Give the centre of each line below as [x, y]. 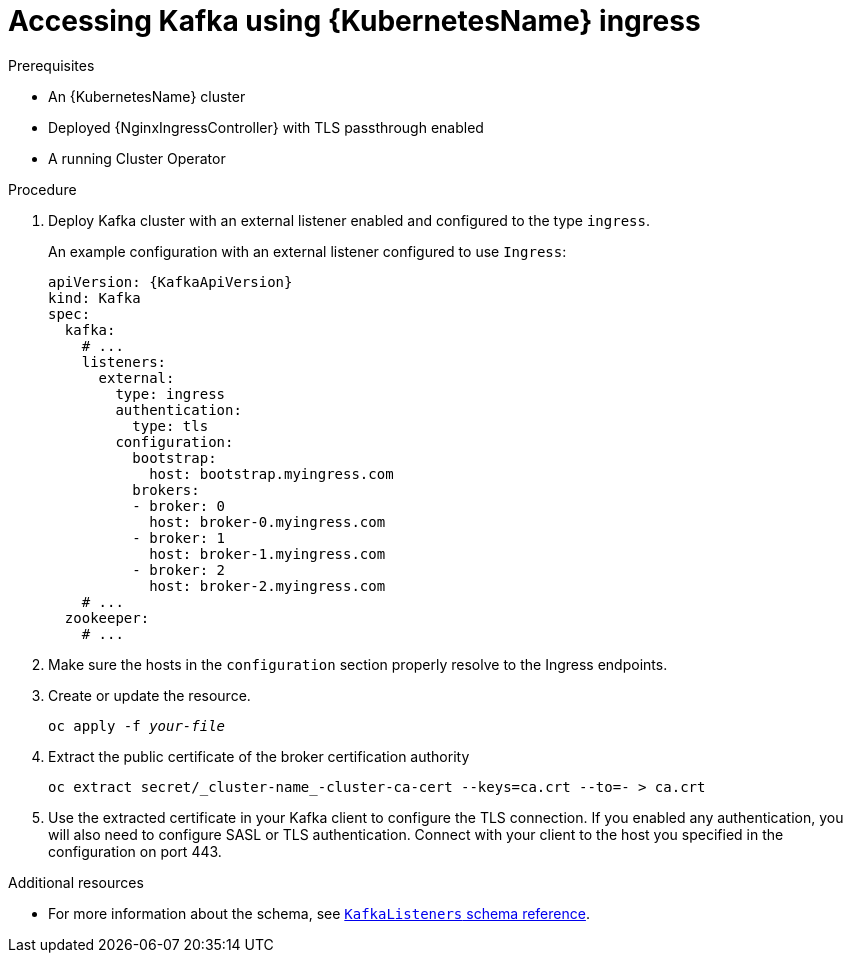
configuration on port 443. [135, 851]
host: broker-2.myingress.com [267, 585]
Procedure [42, 189]
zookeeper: [107, 617]
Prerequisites [51, 65]
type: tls [170, 425]
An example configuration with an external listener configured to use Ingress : [307, 251]
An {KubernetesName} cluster [147, 96]
